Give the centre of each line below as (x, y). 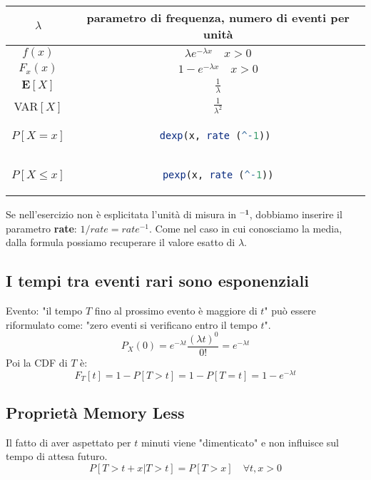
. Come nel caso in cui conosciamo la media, (246, 228)
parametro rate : (41, 228)
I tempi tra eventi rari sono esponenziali (157, 281)
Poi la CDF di (37, 362)
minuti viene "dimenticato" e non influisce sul (240, 442)
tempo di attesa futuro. (57, 456)
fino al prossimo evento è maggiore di (176, 311)
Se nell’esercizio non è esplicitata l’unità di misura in (121, 214)
